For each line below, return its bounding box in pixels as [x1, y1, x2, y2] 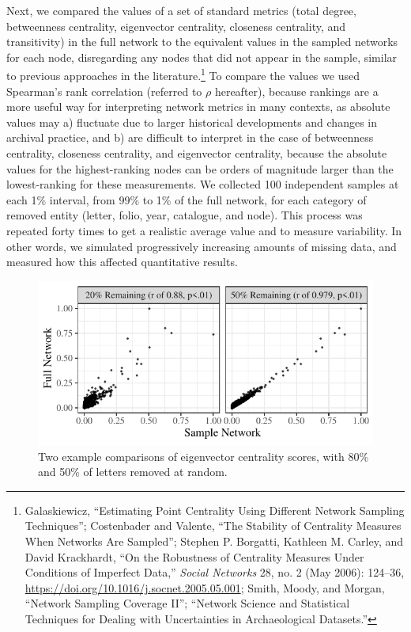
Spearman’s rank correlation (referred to [6, 82, 202, 99]
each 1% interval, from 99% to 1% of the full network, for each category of [6, 191, 367, 207]
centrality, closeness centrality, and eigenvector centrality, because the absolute [6, 145, 387, 161]
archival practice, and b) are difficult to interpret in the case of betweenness [6, 129, 374, 146]
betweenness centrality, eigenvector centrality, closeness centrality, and [6, 17, 346, 34]
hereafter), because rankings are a [214, 82, 379, 99]
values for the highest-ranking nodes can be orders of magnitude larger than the [6, 160, 394, 177]
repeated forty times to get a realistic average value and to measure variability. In [6, 222, 402, 238]
